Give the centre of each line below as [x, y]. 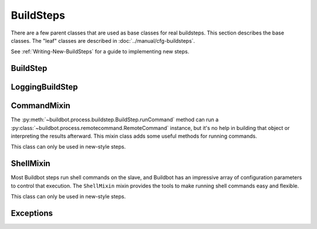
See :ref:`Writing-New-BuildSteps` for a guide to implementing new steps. [100, 52]
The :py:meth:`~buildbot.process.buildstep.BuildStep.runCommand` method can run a [115, 119]
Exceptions [32, 213]
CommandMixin [41, 106]
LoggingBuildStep [44, 87]
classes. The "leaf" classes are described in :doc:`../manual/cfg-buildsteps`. [103, 40]
